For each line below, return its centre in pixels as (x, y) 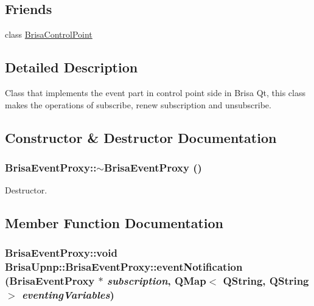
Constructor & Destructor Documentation (141, 137)
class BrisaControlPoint (49, 34)
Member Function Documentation (114, 223)
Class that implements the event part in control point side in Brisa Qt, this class (155, 92)
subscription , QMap (156, 281)
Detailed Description (72, 67)
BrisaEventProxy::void (61, 253)
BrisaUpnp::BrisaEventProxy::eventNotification (124, 267)
